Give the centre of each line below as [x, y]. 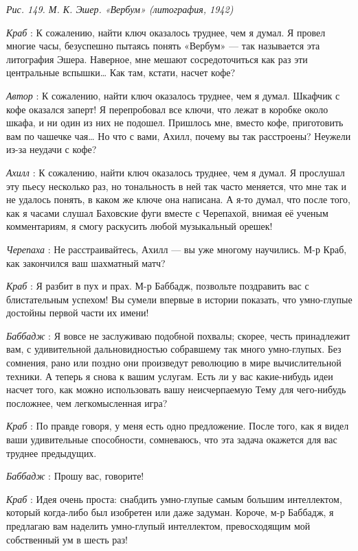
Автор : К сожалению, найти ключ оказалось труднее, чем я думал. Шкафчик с [173, 95]
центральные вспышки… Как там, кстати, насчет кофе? [121, 72]
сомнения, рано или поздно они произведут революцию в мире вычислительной [174, 363]
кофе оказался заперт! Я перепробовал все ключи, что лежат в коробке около [167, 109]
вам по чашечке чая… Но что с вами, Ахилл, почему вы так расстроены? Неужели [179, 136]
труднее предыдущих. [52, 453]
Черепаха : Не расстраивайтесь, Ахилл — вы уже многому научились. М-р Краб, [177, 249]
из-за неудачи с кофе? [52, 149]
